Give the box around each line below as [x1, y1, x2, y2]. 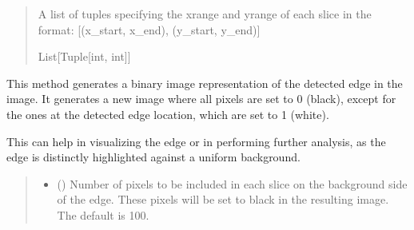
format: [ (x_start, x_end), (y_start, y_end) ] [38, 21, 261, 38]
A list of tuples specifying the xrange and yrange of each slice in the [38, 6, 372, 22]
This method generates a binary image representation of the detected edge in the [6, 74, 403, 91]
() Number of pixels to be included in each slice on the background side [57, 175, 408, 192]
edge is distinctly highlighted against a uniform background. [6, 149, 301, 165]
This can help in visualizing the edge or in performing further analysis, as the [6, 133, 386, 149]
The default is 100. [57, 206, 149, 223]
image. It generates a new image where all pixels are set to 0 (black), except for [6, 90, 396, 107]
